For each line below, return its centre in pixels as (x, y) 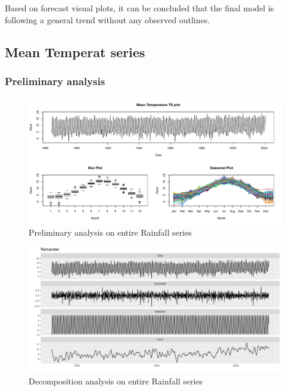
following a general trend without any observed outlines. (108, 19)
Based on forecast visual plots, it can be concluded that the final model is (139, 8)
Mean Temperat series (75, 51)
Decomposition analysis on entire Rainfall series (116, 381)
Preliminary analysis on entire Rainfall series (110, 232)
